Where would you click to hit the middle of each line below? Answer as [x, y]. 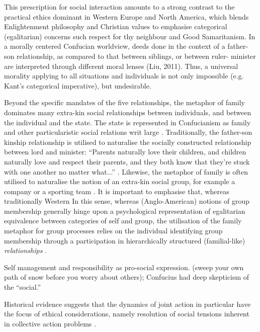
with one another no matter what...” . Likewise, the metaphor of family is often [126, 171]
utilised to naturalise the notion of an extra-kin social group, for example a [120, 181]
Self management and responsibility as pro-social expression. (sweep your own [124, 267]
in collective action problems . [50, 323]
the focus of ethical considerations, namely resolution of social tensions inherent [127, 314]
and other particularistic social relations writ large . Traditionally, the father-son [128, 132]
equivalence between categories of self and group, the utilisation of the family [123, 221]
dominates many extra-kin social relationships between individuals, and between [128, 112]
